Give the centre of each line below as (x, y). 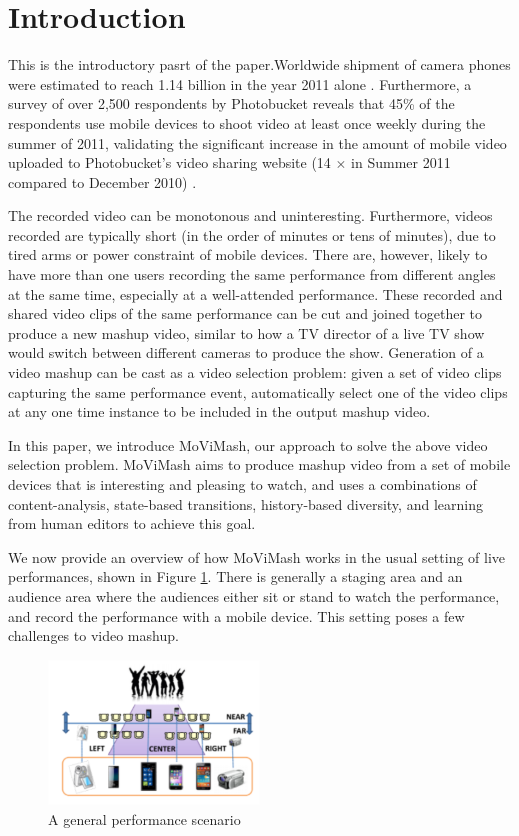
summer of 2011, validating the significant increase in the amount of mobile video (257, 142)
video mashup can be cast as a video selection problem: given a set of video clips (255, 372)
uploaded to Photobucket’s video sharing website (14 (169, 162)
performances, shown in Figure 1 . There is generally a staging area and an (235, 576)
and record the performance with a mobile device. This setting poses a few (236, 615)
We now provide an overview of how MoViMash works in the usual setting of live (257, 556)
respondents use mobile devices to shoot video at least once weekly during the (247, 122)
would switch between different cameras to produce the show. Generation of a (246, 352)
